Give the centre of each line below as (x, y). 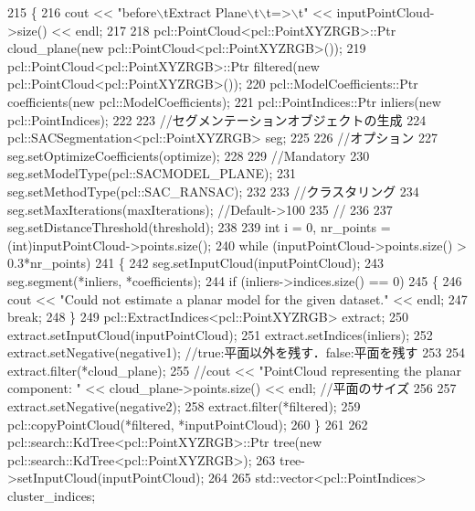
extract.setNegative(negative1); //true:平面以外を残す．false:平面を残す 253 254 (236, 352)
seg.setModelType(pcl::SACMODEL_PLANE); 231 (152, 173)
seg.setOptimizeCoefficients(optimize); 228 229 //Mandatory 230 (189, 155)
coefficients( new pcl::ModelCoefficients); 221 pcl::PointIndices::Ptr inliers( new (224, 101)
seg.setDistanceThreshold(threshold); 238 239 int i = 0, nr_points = (199, 227)
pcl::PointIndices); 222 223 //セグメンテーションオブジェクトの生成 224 (217, 119)
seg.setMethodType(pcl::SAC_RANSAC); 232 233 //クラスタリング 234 (213, 191)
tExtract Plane (206, 12)
